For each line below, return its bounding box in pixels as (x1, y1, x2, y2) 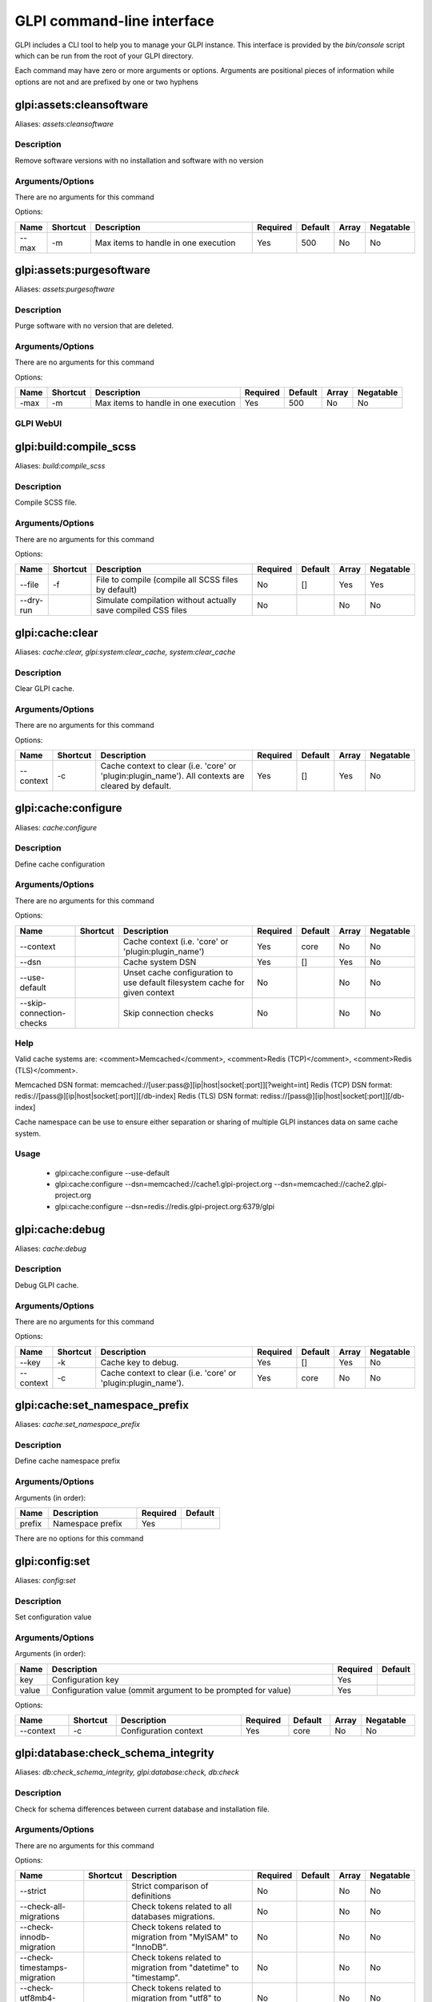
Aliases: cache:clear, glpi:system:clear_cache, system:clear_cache (14, 647, 236, 657)
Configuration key (51, 1674, 119, 1685)
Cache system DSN (122, 956, 197, 967)
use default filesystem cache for (122, 977, 245, 988)
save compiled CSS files (96, 605, 187, 616)
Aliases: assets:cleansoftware (14, 119, 114, 128)
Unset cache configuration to (122, 967, 234, 978)
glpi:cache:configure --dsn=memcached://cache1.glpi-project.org (54, 1180, 273, 1188)
